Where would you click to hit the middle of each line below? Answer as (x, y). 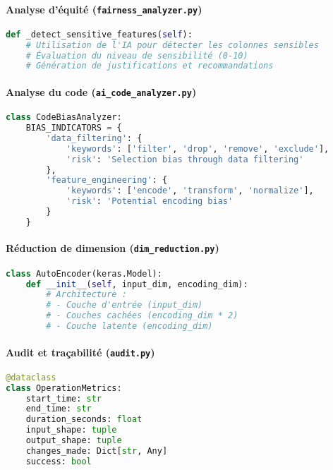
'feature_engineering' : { (107, 180)
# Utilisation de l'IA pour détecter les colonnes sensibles (172, 45)
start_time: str (64, 398)
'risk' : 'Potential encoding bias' (150, 201)
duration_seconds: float (84, 420)
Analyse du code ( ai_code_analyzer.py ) (101, 91)
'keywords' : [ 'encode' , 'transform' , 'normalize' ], (190, 191)
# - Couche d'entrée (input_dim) (125, 305)
